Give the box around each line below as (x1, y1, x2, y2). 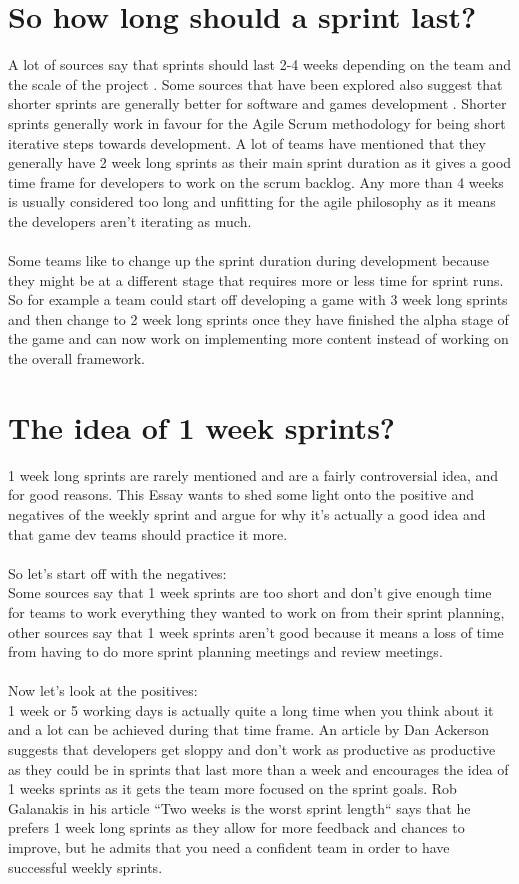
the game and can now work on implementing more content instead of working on (8, 328, 509, 349)
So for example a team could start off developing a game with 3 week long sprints (8, 289, 508, 310)
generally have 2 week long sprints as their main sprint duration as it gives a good (8, 152, 512, 173)
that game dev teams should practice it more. (8, 523, 288, 544)
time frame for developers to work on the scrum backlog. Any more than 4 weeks (8, 171, 504, 192)
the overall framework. (8, 348, 146, 369)
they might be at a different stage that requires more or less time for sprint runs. (8, 269, 504, 290)
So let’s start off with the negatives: (8, 562, 227, 583)
